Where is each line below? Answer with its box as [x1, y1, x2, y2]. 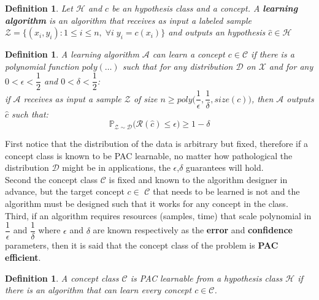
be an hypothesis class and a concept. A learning [112, 2, 298, 14]
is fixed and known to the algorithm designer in [109, 173, 288, 186]
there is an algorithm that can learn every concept [5, 283, 192, 296]
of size [133, 92, 158, 105]
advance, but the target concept [5, 185, 125, 198]
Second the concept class [5, 173, 98, 186]
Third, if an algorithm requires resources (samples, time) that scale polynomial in [5, 209, 312, 222]
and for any [269, 59, 313, 72]
